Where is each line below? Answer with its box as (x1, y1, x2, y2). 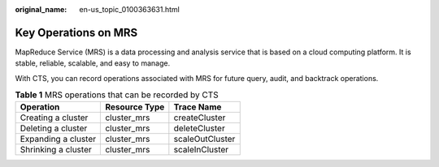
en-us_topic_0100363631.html (79, 5, 180, 14)
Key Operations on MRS (15, 25, 138, 40)
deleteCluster (173, 122, 225, 134)
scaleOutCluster (173, 134, 236, 145)
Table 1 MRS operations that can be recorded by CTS (15, 89, 219, 101)
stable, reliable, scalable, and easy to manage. (15, 58, 171, 68)
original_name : (15, 5, 67, 14)
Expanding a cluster (20, 134, 97, 145)
